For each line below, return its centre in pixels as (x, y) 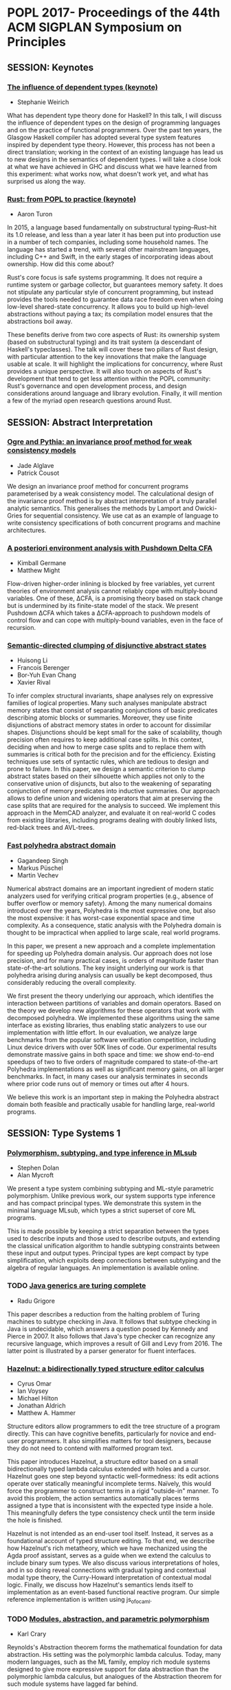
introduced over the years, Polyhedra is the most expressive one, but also (111, 910)
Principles (37, 42)
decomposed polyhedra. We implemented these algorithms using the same (113, 1017)
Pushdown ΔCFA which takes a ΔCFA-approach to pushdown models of (109, 613)
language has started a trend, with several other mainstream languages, (109, 250)
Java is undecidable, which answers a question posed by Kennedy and (108, 1329)
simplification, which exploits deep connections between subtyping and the (114, 1261)
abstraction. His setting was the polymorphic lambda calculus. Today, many (114, 1655)
